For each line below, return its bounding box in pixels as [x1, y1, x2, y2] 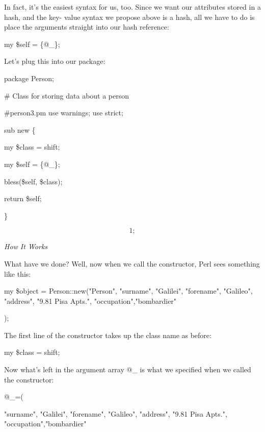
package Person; [4, 73, 54, 83]
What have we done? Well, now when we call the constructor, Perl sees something [4, 258, 260, 269]
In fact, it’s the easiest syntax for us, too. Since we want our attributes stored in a [4, 2, 261, 12]
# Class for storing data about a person [4, 90, 129, 101]
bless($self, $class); [4, 176, 63, 186]
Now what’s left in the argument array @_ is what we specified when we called [4, 364, 251, 375]
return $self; [4, 193, 42, 204]
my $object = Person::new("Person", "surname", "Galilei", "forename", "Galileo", [4, 285, 253, 296]
